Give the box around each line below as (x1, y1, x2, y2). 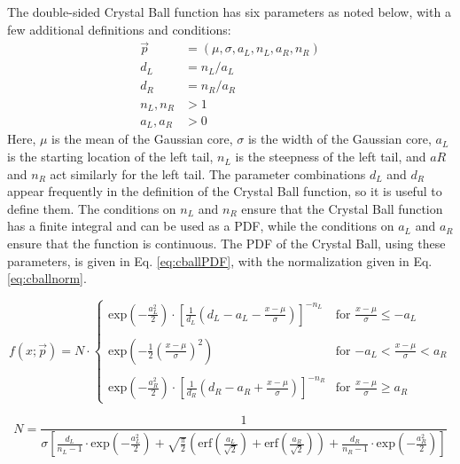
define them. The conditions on (7, 199, 176, 217)
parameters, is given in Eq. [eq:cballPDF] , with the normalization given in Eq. (7, 251, 433, 270)
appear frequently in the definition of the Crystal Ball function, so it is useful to (7, 182, 442, 201)
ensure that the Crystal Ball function (241, 199, 443, 217)
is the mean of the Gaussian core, (51, 130, 233, 148)
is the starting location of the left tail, (7, 147, 214, 166)
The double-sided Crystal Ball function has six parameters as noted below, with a (7, 3, 451, 20)
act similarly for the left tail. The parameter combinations (50, 164, 366, 183)
